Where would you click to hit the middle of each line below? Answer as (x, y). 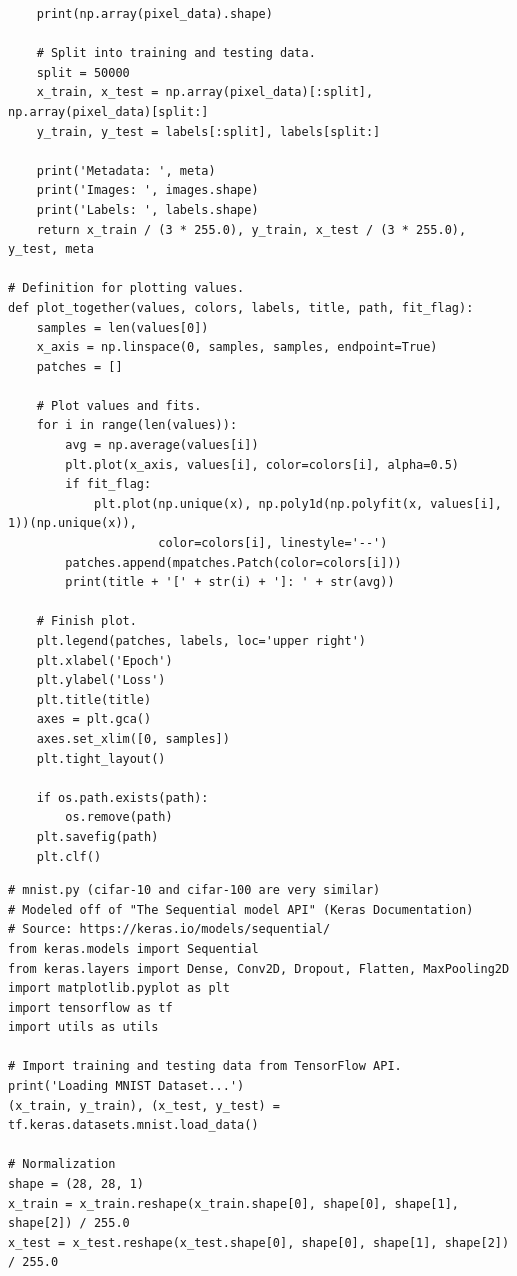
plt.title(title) (94, 699)
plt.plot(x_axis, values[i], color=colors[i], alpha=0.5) (262, 464)
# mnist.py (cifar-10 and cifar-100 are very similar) (194, 890)
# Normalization (62, 1164)
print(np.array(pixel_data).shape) (154, 14)
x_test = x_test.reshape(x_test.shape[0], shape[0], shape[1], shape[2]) (259, 1242)
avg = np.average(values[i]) (162, 445)
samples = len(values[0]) (122, 327)
